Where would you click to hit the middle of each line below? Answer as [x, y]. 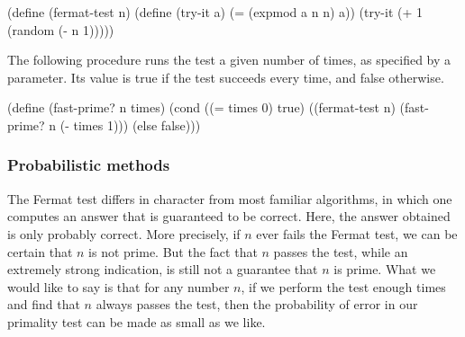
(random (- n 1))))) [61, 29]
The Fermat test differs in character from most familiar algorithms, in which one [230, 198]
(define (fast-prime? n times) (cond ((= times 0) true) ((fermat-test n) [201, 107]
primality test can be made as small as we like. [137, 321]
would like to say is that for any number [119, 286]
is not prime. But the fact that [173, 251]
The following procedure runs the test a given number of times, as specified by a [229, 60]
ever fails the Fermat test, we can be [357, 233]
